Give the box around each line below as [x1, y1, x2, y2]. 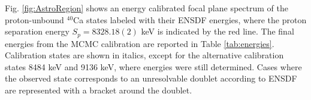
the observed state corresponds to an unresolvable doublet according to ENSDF [5, 72, 297, 85]
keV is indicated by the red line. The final [141, 25, 294, 37]
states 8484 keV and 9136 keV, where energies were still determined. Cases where [5, 60, 302, 73]
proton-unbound [5, 13, 64, 26]
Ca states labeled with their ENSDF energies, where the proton [73, 13, 307, 26]
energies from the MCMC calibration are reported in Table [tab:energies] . [5, 37, 274, 49]
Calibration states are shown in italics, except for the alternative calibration [5, 49, 284, 61]
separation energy [5, 25, 70, 37]
